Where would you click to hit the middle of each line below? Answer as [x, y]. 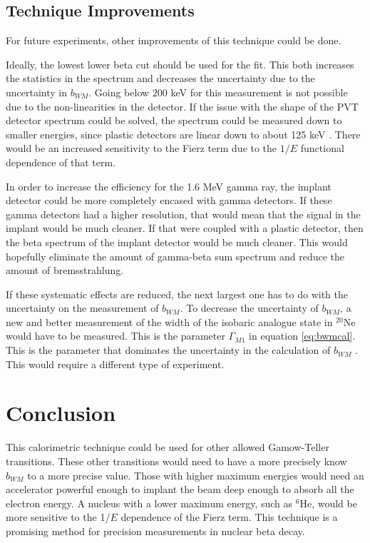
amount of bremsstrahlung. [65, 270]
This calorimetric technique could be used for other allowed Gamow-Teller [168, 447]
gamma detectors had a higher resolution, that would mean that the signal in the [183, 214]
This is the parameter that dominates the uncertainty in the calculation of [168, 350]
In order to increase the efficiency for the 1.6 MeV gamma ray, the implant [169, 186]
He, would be [328, 503]
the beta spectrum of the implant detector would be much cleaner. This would [177, 242]
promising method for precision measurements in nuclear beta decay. [155, 531]
